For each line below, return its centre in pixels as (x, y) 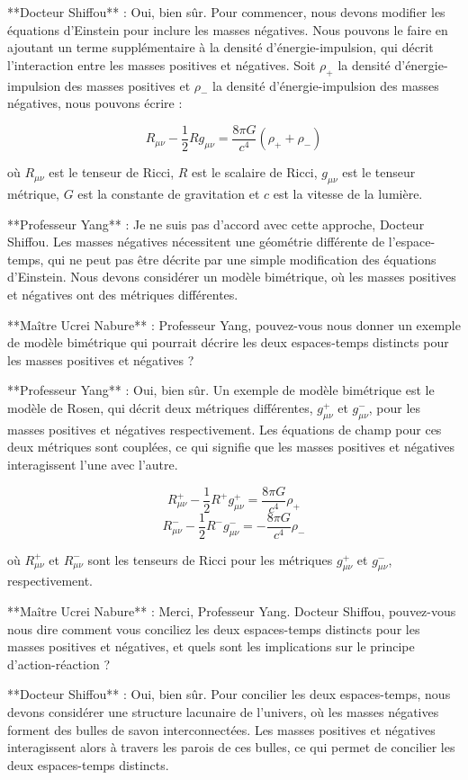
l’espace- (412, 242)
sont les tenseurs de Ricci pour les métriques (210, 559)
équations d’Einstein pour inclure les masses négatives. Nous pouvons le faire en (228, 29)
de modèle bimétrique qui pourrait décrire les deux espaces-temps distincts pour (228, 342)
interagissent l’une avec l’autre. (93, 464)
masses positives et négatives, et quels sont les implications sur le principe (211, 646)
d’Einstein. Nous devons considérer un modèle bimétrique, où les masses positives (232, 277)
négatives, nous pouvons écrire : (95, 103)
